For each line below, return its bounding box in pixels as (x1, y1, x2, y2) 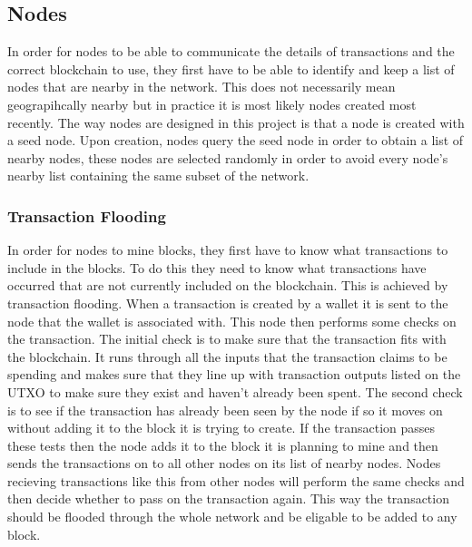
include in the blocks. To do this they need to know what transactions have (7, 258, 427, 277)
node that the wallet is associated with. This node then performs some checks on (7, 311, 457, 330)
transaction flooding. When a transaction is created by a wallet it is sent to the (7, 293, 448, 312)
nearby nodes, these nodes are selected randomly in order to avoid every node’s (7, 148, 448, 167)
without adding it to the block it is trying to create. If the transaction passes (7, 418, 436, 437)
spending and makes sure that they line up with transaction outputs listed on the (7, 365, 461, 384)
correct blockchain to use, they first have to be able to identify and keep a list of (7, 59, 455, 78)
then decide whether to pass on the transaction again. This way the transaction (7, 489, 449, 508)
